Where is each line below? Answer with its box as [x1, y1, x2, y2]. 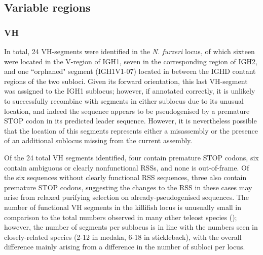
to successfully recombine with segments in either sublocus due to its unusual [4, 95, 244, 106]
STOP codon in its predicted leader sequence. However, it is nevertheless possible [4, 115, 257, 126]
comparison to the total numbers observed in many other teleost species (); [4, 211, 237, 222]
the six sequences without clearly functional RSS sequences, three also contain [4, 172, 247, 183]
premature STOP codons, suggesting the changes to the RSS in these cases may [4, 182, 252, 192]
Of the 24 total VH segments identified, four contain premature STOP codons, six [4, 152, 259, 162]
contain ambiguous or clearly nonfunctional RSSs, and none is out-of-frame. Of [4, 162, 249, 173]
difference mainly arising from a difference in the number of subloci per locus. [4, 241, 245, 252]
